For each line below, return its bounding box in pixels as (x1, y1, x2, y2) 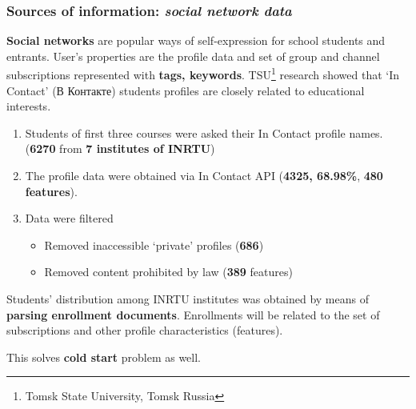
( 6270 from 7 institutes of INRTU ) (25, 140, 215, 157)
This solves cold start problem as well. (6, 348, 202, 365)
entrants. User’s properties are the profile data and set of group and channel (6, 47, 380, 64)
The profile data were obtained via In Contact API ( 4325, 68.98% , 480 (25, 167, 383, 184)
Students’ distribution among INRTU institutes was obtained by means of (6, 291, 369, 307)
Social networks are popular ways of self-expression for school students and (6, 32, 386, 49)
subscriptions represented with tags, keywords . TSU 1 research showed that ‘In (6, 64, 400, 83)
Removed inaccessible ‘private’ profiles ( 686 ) (44, 236, 264, 253)
